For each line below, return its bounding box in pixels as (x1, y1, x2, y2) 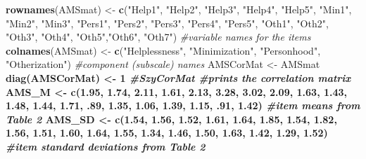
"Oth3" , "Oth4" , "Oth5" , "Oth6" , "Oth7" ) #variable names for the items (6, 29, 311, 44)
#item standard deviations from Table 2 (6, 139, 206, 153)
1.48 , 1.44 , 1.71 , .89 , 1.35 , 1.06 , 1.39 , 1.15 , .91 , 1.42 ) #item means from (6, 98, 360, 113)
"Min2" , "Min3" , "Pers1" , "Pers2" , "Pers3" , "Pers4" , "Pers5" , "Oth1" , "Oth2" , (6, 15, 329, 30)
